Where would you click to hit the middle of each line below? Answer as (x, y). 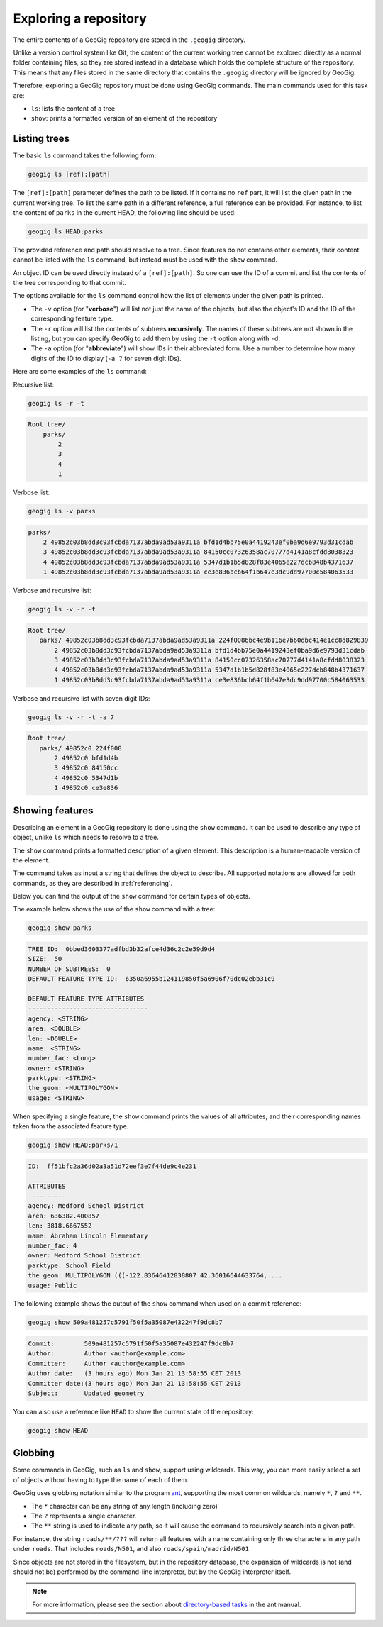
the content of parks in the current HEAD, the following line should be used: (125, 212)
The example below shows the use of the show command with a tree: (114, 909)
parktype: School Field (70, 1265)
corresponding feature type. (72, 318)
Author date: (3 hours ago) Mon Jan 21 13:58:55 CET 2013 (135, 1373)
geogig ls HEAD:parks (66, 231)
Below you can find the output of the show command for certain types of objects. (132, 896)
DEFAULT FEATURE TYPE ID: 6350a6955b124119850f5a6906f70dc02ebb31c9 (151, 979)
